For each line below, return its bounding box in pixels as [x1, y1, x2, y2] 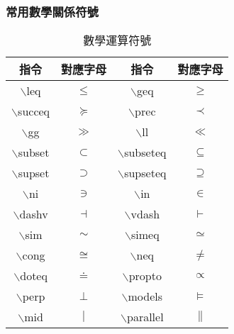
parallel [127, 308, 164, 325]
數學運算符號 [83, 32, 152, 49]
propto [128, 267, 162, 284]
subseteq [124, 144, 167, 161]
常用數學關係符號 [6, 2, 99, 20]
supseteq [124, 165, 167, 182]
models [128, 288, 163, 305]
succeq [18, 103, 50, 120]
